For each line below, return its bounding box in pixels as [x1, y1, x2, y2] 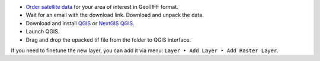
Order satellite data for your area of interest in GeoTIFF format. [25, 4, 179, 10]
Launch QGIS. [25, 28, 60, 35]
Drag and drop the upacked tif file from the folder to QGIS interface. [25, 36, 191, 43]
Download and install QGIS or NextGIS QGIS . [25, 19, 135, 26]
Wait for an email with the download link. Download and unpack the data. [25, 12, 204, 19]
